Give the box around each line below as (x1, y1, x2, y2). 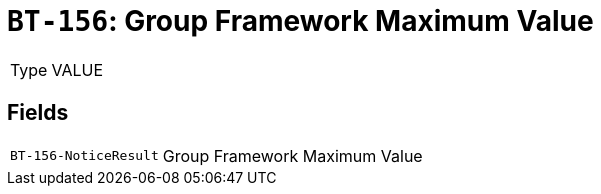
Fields (7, 100, 69, 126)
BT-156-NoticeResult (10, 148, 159, 164)
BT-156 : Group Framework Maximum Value (7, 4, 594, 38)
